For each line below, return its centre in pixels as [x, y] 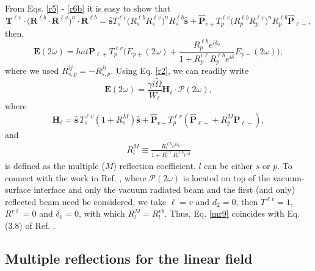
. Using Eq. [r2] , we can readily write [180, 70]
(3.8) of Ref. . [30, 225]
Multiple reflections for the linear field [129, 258]
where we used [32, 70]
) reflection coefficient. [154, 165]
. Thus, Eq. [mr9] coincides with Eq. [232, 213]
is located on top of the [226, 177]
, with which [102, 213]
